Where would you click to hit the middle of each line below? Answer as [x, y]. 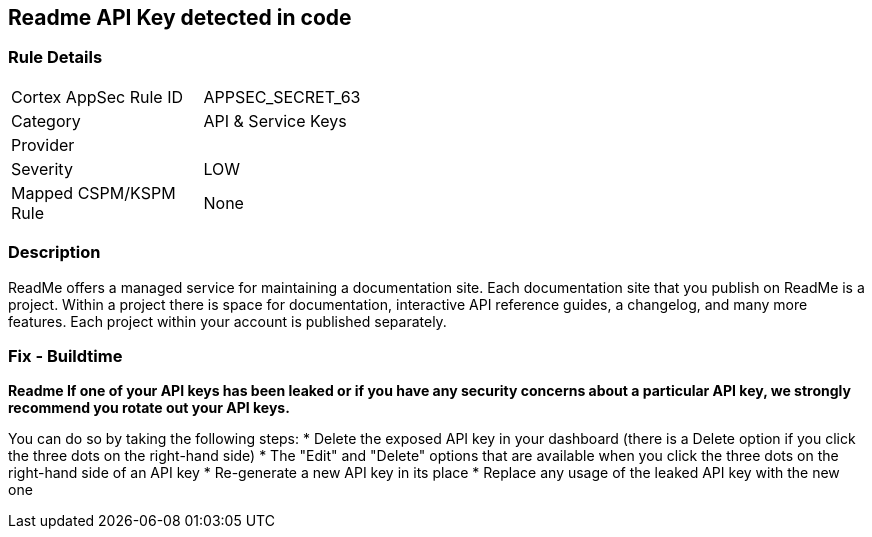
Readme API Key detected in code [180, 17]
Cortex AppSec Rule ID [97, 96]
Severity [42, 168]
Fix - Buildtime [65, 355]
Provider [43, 144]
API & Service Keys [275, 120]
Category [46, 120]
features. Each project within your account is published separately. [227, 321]
